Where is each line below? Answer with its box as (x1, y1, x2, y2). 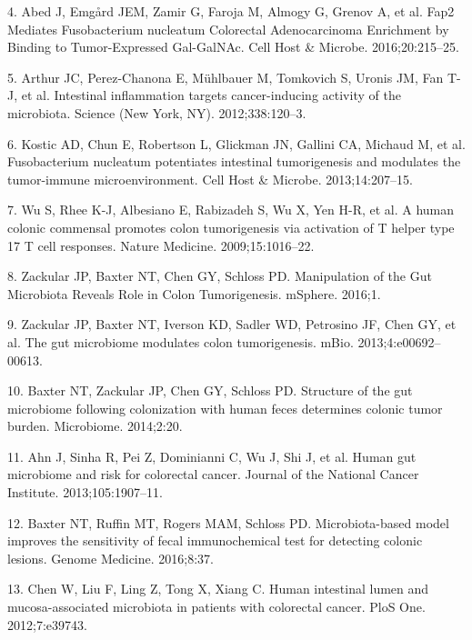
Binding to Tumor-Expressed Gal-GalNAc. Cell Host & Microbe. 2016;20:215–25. (7, 37, 459, 56)
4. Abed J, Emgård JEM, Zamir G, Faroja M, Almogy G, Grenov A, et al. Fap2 (7, 2, 455, 20)
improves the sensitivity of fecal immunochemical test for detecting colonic (7, 531, 423, 550)
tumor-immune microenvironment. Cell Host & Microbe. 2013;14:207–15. (7, 169, 413, 188)
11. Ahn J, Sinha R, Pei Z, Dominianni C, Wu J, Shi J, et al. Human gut (7, 446, 417, 465)
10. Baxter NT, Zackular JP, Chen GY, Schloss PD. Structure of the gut (7, 381, 413, 400)
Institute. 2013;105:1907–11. (7, 483, 163, 502)
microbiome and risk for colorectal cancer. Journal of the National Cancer (7, 465, 419, 484)
